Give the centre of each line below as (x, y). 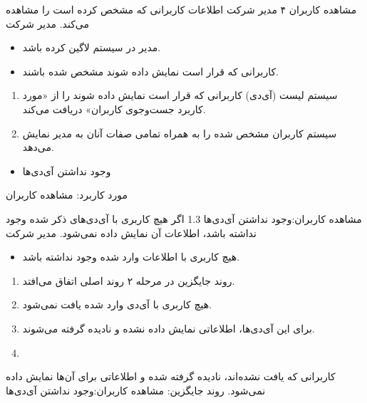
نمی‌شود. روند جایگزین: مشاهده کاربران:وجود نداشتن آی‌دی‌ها (136, 390)
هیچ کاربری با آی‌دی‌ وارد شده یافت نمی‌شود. (117, 304)
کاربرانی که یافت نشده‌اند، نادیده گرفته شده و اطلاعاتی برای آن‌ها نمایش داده (171, 376)
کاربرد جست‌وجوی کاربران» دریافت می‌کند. (114, 109)
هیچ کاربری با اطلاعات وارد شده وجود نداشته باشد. (131, 257)
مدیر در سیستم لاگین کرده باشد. (92, 47)
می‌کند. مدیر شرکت (47, 23)
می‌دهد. (38, 147)
